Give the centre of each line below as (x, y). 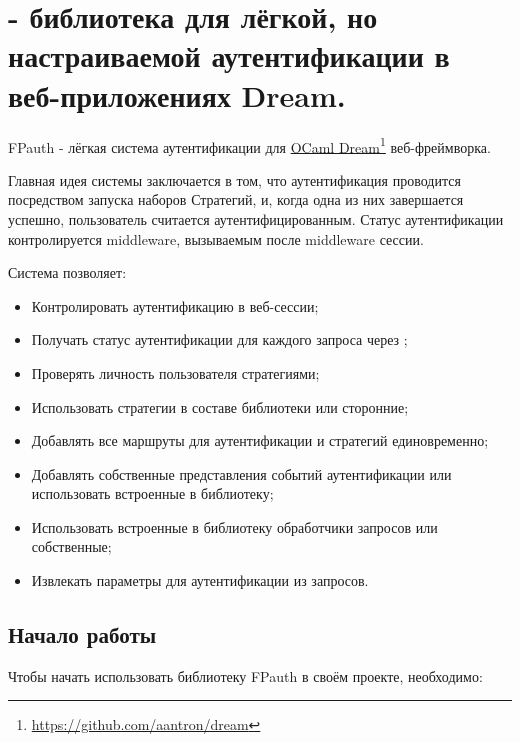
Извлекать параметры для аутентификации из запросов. (200, 580)
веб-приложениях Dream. (177, 94)
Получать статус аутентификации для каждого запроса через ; (219, 339)
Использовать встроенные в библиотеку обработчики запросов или (234, 526)
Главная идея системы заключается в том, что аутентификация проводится (234, 179)
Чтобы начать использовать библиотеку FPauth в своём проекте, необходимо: (245, 675)
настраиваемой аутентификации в (229, 55)
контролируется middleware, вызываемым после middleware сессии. (216, 238)
